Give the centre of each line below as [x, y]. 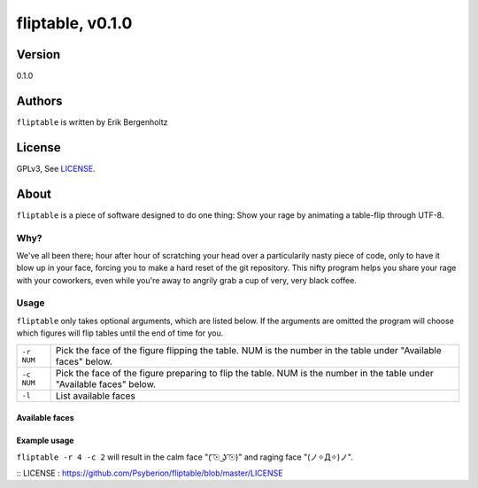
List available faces [96, 396]
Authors [39, 101]
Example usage [45, 441]
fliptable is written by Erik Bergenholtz [92, 122]
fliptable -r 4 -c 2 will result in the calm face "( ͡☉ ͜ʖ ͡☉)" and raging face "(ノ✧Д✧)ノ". [185, 457]
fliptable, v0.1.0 [74, 23]
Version [39, 54]
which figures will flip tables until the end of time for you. [120, 333]
